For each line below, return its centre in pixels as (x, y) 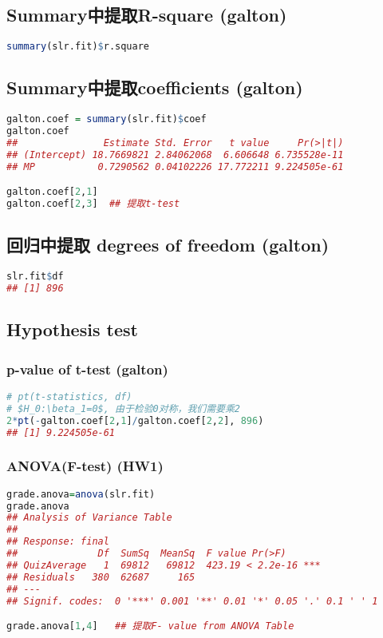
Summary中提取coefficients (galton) (155, 87)
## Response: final (58, 542)
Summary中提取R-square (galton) (147, 15)
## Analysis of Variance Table (89, 518)
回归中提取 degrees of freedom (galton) (168, 245)
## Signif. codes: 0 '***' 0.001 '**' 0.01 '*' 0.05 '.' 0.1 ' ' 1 (192, 601)
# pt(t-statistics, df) (69, 397)
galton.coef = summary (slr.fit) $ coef (107, 119)
